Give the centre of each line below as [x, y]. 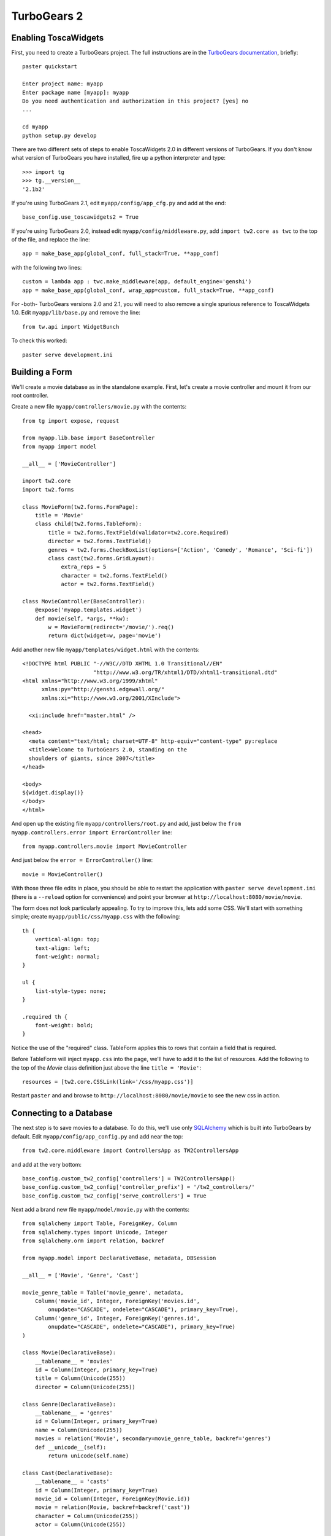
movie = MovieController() [63, 874]
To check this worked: [39, 340]
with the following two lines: [47, 267]
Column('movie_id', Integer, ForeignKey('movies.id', [117, 1301]
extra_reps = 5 [84, 567]
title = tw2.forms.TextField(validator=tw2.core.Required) [139, 532]
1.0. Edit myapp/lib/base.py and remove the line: [76, 313]
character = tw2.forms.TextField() [114, 575]
